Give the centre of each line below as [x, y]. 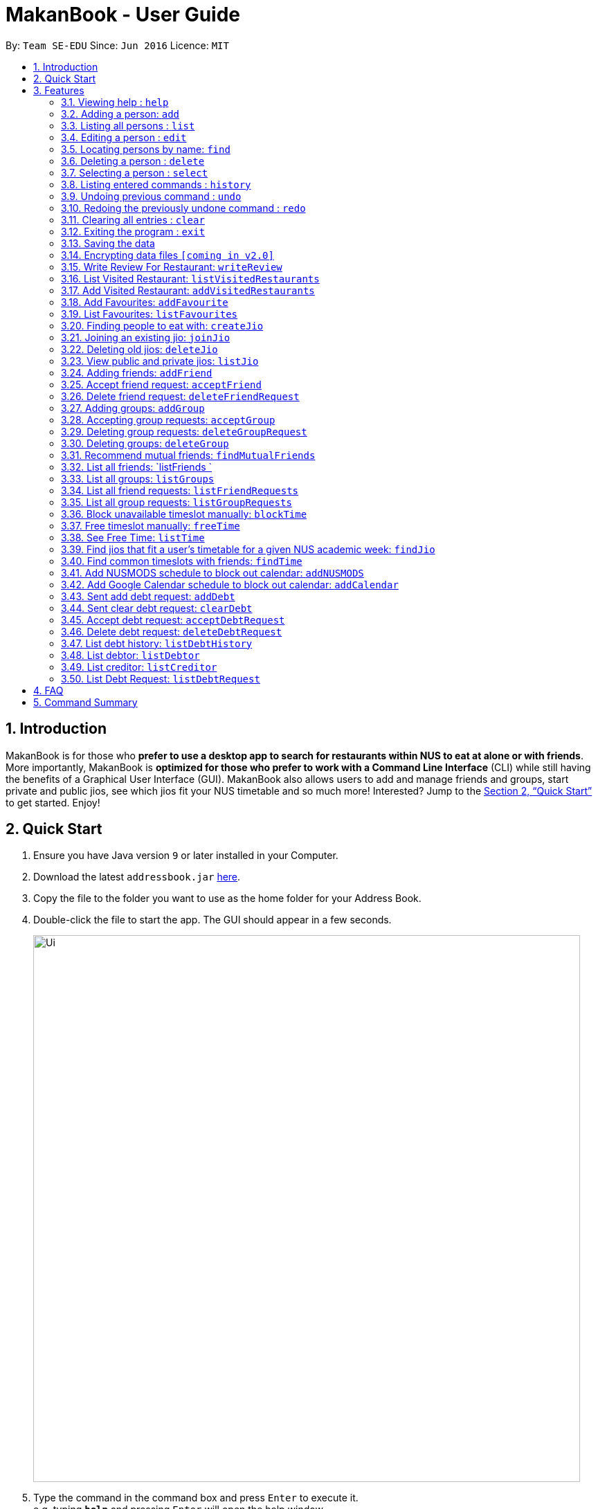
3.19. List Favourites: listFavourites [149, 314]
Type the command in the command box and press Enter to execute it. [196, 1498]
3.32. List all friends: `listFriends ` [137, 467]
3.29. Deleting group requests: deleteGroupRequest [184, 431]
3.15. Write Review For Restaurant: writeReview [172, 266]
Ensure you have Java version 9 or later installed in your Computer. [186, 856]
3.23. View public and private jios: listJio [160, 361]
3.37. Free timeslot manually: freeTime [151, 525]
